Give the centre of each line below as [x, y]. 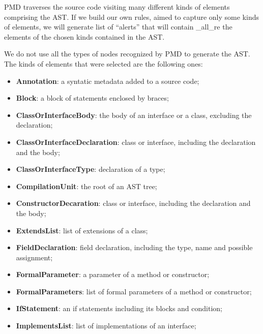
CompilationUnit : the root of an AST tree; [86, 186]
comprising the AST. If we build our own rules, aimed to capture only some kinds [131, 17]
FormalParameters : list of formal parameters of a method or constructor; [134, 291]
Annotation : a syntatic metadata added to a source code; [108, 81]
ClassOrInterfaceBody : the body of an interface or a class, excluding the [134, 115]
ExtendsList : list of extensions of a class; [82, 230]
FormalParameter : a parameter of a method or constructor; [113, 274]
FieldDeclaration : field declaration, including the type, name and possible [134, 247]
